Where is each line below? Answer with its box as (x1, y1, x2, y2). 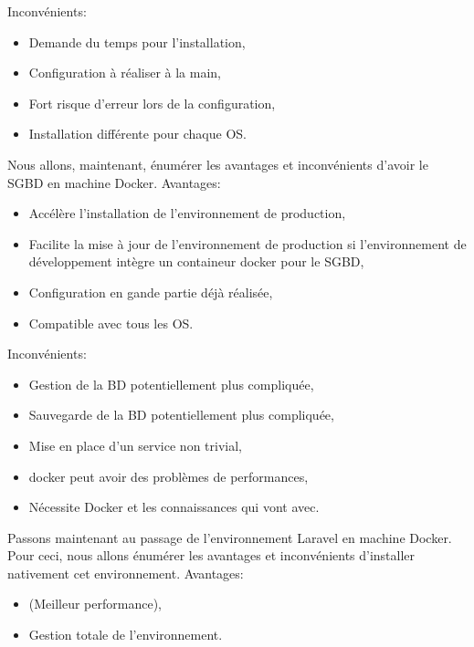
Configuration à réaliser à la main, (28, 63, 222, 82)
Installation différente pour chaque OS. (28, 124, 247, 143)
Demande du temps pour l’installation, (28, 32, 246, 51)
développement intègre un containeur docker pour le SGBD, (28, 252, 364, 271)
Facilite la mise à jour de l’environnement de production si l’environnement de (28, 234, 467, 253)
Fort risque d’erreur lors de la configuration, (28, 93, 276, 112)
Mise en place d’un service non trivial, (28, 435, 242, 454)
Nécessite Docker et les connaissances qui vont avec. (28, 497, 320, 517)
